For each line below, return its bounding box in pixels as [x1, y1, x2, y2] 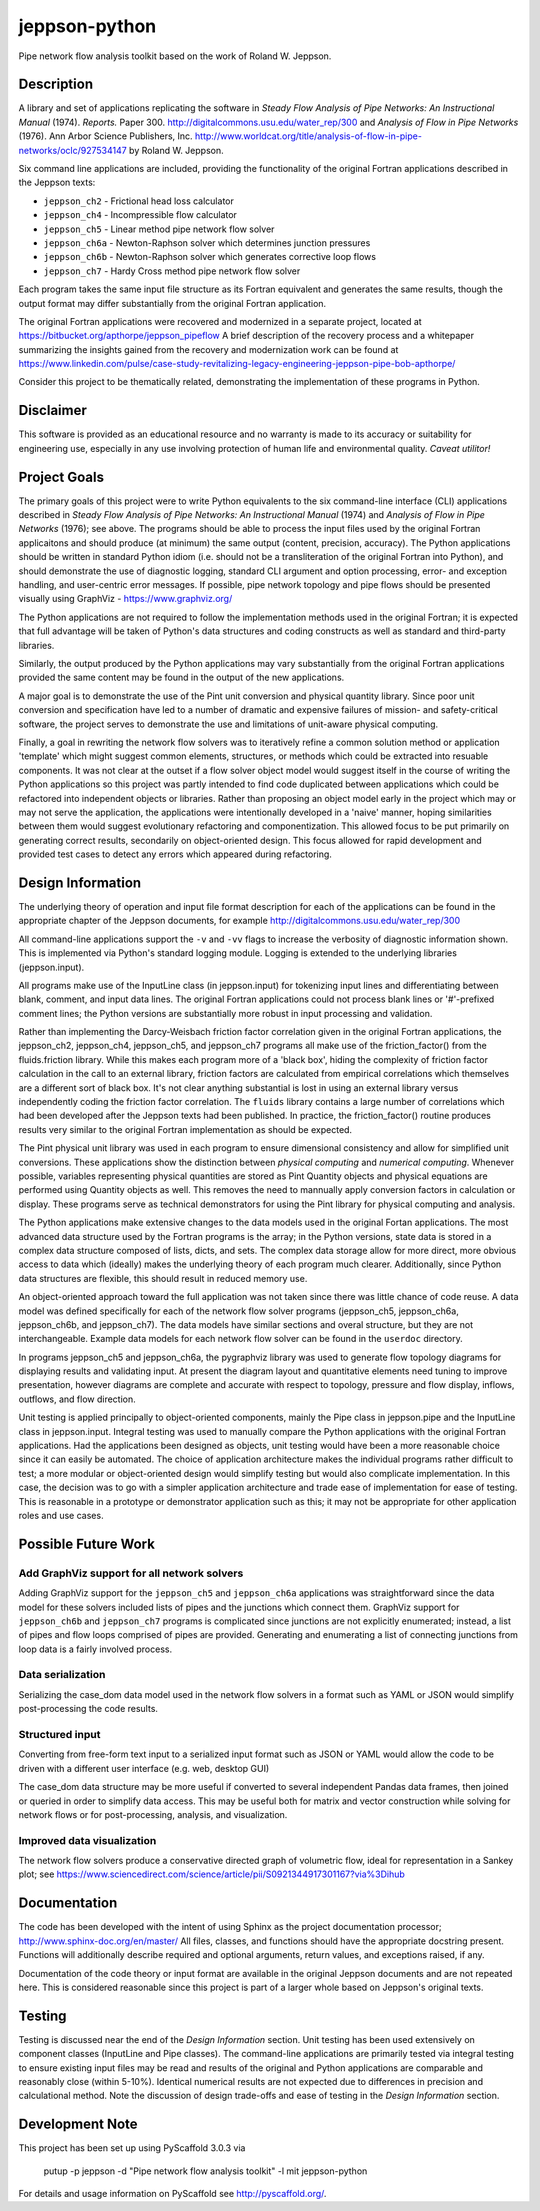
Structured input [18, 1728, 101, 1741]
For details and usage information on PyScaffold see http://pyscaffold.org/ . [18, 2188, 327, 2200]
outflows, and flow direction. [18, 1393, 137, 1405]
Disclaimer [18, 402, 87, 419]
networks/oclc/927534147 [18, 144, 127, 156]
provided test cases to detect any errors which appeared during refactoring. [18, 848, 332, 860]
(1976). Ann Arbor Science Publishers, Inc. [18, 130, 194, 142]
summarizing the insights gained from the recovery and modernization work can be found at [18, 343, 399, 355]
